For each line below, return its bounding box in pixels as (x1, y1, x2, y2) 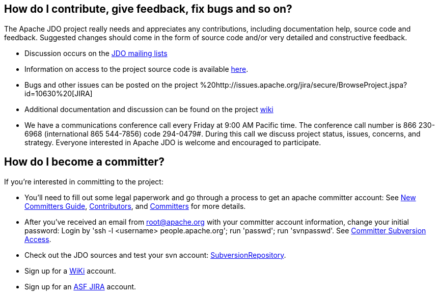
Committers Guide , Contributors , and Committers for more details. (24, 201, 246, 210)
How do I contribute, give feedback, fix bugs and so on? (4, 3, 292, 16)
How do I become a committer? (4, 155, 164, 169)
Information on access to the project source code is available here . (24, 64, 249, 73)
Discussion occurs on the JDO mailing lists (24, 48, 168, 58)
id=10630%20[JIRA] (24, 89, 93, 98)
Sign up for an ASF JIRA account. (24, 282, 136, 291)
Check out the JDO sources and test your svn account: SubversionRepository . (24, 250, 286, 259)
